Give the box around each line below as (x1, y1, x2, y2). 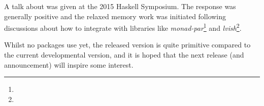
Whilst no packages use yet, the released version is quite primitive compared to (4, 39, 251, 50)
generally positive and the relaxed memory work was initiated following (4, 11, 226, 21)
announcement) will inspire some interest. (4, 59, 134, 70)
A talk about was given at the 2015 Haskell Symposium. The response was (4, 1, 236, 11)
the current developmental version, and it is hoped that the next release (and (4, 49, 244, 60)
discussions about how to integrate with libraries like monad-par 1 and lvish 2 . (4, 21, 242, 33)
